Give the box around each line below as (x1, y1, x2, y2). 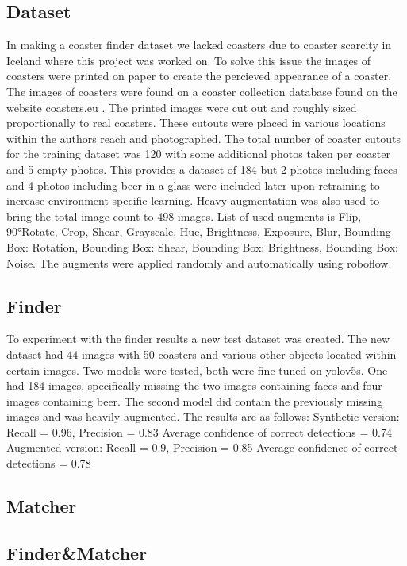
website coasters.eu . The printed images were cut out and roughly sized (6, 98, 357, 115)
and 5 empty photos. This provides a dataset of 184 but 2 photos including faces (6, 160, 397, 177)
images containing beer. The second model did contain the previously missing (6, 392, 383, 409)
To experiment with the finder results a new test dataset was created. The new (6, 330, 390, 347)
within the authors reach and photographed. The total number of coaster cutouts (6, 129, 401, 146)
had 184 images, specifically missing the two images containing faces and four (6, 377, 382, 394)
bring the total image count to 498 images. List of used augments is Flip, (6, 207, 362, 224)
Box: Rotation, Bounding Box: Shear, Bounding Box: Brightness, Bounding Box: (6, 238, 398, 255)
